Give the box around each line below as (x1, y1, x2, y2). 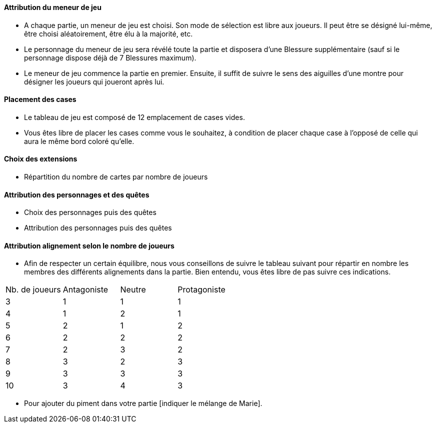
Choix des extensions (4, 154, 77, 163)
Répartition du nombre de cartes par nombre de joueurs (24, 172, 208, 181)
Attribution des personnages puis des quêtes (24, 223, 172, 232)
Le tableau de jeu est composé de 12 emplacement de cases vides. (24, 112, 245, 121)
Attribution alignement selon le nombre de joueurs (4, 241, 174, 250)
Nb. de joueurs (5, 284, 61, 295)
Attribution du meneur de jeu (4, 3, 101, 11)
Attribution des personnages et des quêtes (4, 190, 149, 199)
